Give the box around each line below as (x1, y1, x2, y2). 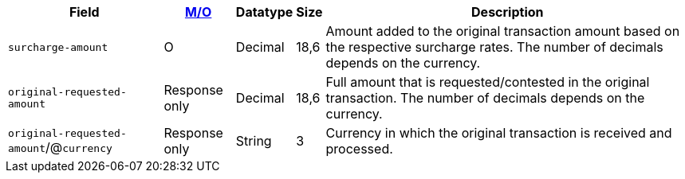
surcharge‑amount (8, 41, 108, 53)
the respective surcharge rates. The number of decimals (325, 39, 663, 55)
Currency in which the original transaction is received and (325, 125, 672, 141)
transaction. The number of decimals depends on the (325, 90, 645, 106)
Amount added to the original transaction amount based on (325, 23, 680, 39)
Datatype (235, 4, 293, 20)
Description (471, 4, 544, 20)
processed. (325, 141, 393, 157)
